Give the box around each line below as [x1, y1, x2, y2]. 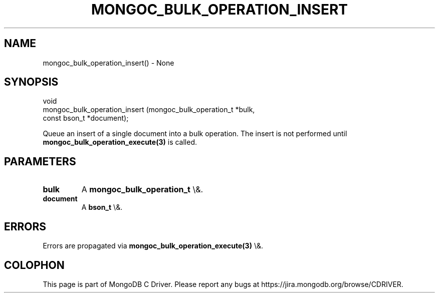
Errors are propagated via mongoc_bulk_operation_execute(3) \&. [43, 241, 263, 250]
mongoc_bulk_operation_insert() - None [43, 58, 174, 67]
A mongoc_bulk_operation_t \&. [81, 184, 203, 195]
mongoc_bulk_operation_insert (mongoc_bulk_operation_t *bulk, [43, 105, 255, 114]
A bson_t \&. [81, 203, 123, 212]
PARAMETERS [4, 155, 76, 168]
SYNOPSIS [4, 76, 59, 89]
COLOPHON [4, 258, 65, 271]
